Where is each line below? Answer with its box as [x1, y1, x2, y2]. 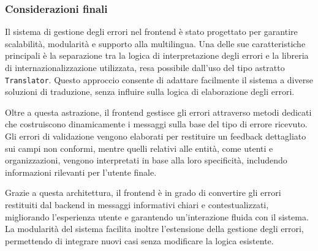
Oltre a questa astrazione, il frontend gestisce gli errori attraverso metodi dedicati [5, 105, 312, 118]
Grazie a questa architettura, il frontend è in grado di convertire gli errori [5, 186, 281, 199]
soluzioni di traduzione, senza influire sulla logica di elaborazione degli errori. [5, 85, 295, 98]
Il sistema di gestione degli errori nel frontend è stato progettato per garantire [5, 25, 298, 38]
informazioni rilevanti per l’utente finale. [5, 165, 157, 178]
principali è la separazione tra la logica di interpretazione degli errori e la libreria [5, 49, 309, 62]
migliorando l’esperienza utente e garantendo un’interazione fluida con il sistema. [5, 210, 309, 223]
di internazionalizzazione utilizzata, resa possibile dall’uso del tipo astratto [5, 61, 285, 73]
